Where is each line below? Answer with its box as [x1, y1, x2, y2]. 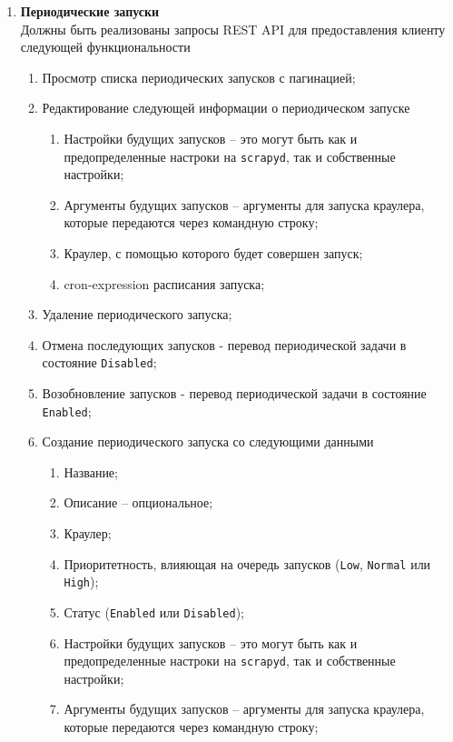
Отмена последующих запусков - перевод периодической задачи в [42, 335, 407, 354]
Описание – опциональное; [64, 493, 213, 512]
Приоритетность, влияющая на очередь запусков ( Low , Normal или [64, 554, 431, 573]
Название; [64, 462, 118, 481]
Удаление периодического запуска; [42, 305, 232, 324]
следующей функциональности [20, 37, 191, 56]
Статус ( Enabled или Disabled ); [64, 602, 244, 621]
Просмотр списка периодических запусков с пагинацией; [42, 67, 356, 86]
